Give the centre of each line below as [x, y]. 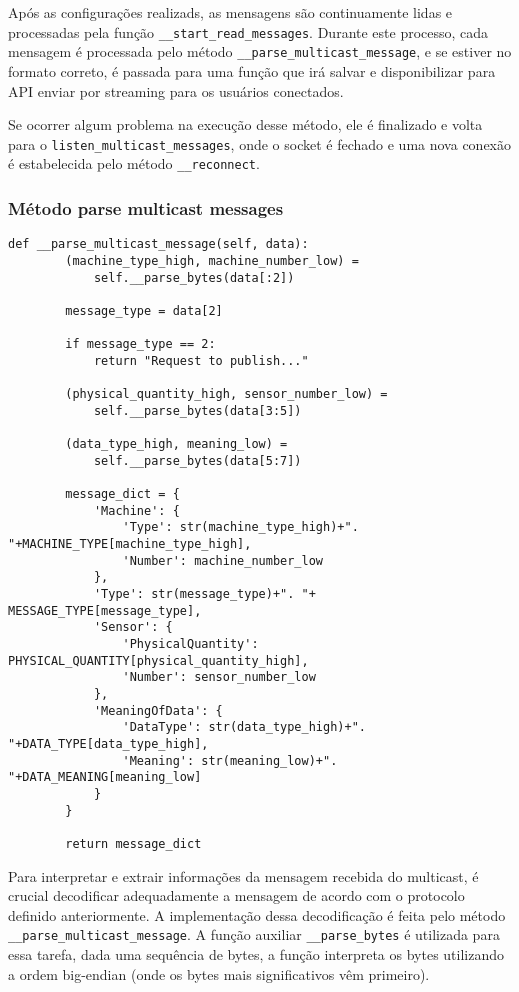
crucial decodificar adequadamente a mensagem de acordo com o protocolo [236, 895]
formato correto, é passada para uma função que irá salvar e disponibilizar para [252, 70]
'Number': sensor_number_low [219, 677]
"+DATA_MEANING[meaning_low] [105, 777]
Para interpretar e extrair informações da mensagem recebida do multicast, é [243, 875]
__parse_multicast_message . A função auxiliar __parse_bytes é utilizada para [254, 934]
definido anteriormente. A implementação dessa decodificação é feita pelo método [257, 914]
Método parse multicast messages [146, 207]
